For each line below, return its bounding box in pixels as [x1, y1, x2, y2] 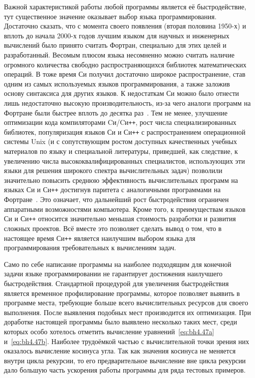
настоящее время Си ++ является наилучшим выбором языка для [4, 233, 196, 243]
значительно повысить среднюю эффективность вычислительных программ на [4, 174, 238, 185]
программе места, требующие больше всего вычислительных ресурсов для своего [4, 297, 248, 308]
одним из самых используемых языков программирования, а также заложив [4, 78, 230, 88]
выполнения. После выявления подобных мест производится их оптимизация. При [4, 307, 251, 317]
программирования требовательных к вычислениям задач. [4, 242, 176, 253]
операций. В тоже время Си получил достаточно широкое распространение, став [4, 69, 246, 79]
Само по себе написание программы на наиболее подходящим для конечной [4, 259, 231, 269]
